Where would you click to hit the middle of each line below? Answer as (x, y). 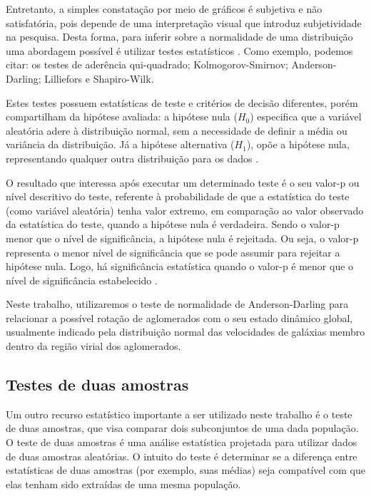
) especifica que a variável (306, 117)
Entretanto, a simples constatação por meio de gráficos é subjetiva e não (164, 9)
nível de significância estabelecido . (82, 280)
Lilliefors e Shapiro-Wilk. (99, 78)
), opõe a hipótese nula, (298, 144)
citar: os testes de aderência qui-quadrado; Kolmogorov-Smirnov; (147, 64)
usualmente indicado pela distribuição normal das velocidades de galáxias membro (185, 332)
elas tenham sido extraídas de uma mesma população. (123, 484)
